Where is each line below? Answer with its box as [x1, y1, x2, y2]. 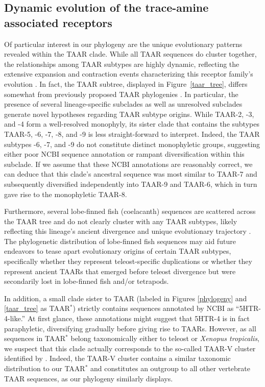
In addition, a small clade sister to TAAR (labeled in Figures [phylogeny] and [4, 293, 247, 303]
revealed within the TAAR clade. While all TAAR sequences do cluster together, [4, 49, 257, 59]
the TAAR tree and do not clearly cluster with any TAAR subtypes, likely [4, 215, 237, 226]
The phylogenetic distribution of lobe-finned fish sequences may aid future [4, 235, 236, 246]
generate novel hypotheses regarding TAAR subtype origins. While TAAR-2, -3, [4, 108, 254, 119]
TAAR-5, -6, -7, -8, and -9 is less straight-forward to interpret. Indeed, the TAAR [4, 128, 260, 139]
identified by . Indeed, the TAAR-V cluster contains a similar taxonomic [4, 353, 231, 364]
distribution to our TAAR [4, 363, 85, 373]
